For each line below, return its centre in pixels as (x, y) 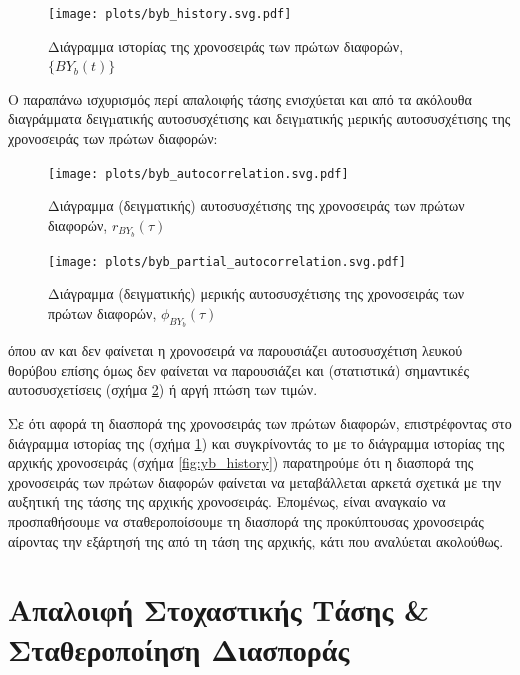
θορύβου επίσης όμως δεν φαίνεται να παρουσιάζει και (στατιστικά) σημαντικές (238, 369)
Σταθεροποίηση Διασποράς (179, 648)
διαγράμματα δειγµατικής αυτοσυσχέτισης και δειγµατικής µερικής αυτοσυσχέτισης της (259, 118)
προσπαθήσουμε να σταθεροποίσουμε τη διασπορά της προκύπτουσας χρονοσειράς (246, 520)
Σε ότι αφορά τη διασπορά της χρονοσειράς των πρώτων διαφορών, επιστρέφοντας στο (260, 422)
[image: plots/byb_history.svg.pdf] (170, 14)
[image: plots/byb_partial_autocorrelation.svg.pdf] (227, 261)
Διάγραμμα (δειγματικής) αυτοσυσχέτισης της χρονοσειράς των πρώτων (256, 205)
